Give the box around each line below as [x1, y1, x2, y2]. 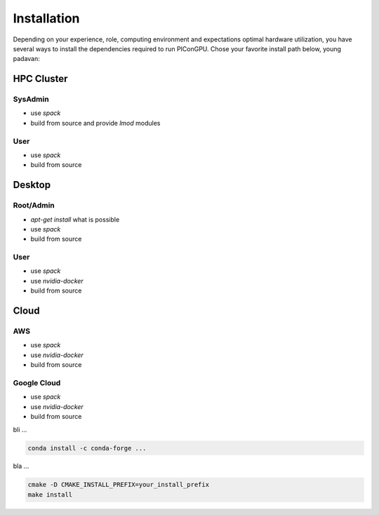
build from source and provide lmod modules [30, 119, 161, 127]
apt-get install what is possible [30, 215, 120, 224]
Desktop [13, 179, 51, 191]
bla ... [13, 462, 29, 470]
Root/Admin [13, 201, 55, 210]
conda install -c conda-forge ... [27, 444, 147, 452]
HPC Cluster [13, 73, 68, 85]
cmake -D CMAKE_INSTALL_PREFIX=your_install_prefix [27, 481, 210, 489]
